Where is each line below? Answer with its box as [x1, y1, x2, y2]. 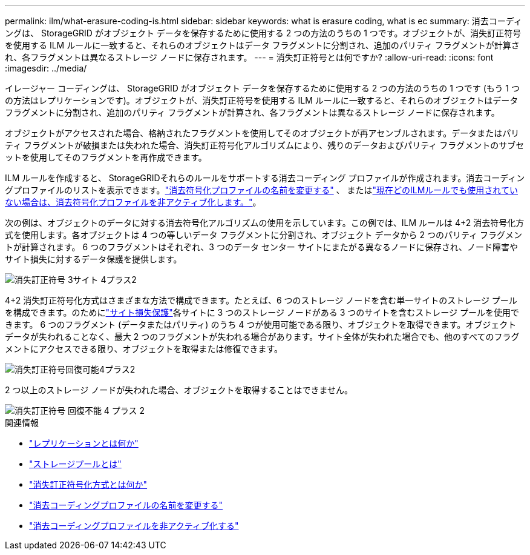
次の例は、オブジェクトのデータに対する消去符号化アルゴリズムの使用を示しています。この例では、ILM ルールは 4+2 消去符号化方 [5, 218, 525, 228]
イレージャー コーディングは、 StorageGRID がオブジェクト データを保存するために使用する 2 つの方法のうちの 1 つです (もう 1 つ [5, 83, 520, 93]
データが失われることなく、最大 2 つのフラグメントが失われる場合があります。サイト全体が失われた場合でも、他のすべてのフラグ [5, 331, 520, 342]
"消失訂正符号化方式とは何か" [29, 479, 148, 490]
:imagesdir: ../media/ [5, 63, 87, 73]
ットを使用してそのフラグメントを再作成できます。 [5, 152, 207, 162]
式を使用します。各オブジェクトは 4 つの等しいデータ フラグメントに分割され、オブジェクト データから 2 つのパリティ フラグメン [5, 230, 523, 240]
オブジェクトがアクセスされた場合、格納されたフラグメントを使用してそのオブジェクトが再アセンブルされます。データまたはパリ [5, 128, 520, 138]
